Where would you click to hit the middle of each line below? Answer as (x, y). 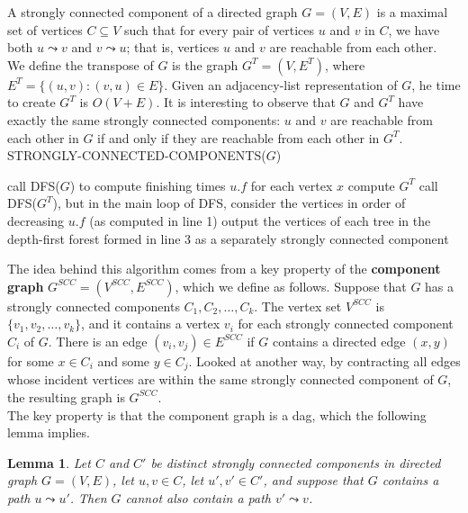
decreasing (36, 220)
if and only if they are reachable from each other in (238, 137)
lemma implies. (49, 432)
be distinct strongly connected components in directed (296, 462)
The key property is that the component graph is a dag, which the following (217, 414)
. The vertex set (298, 306)
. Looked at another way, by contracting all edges (324, 360)
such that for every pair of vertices (219, 29)
